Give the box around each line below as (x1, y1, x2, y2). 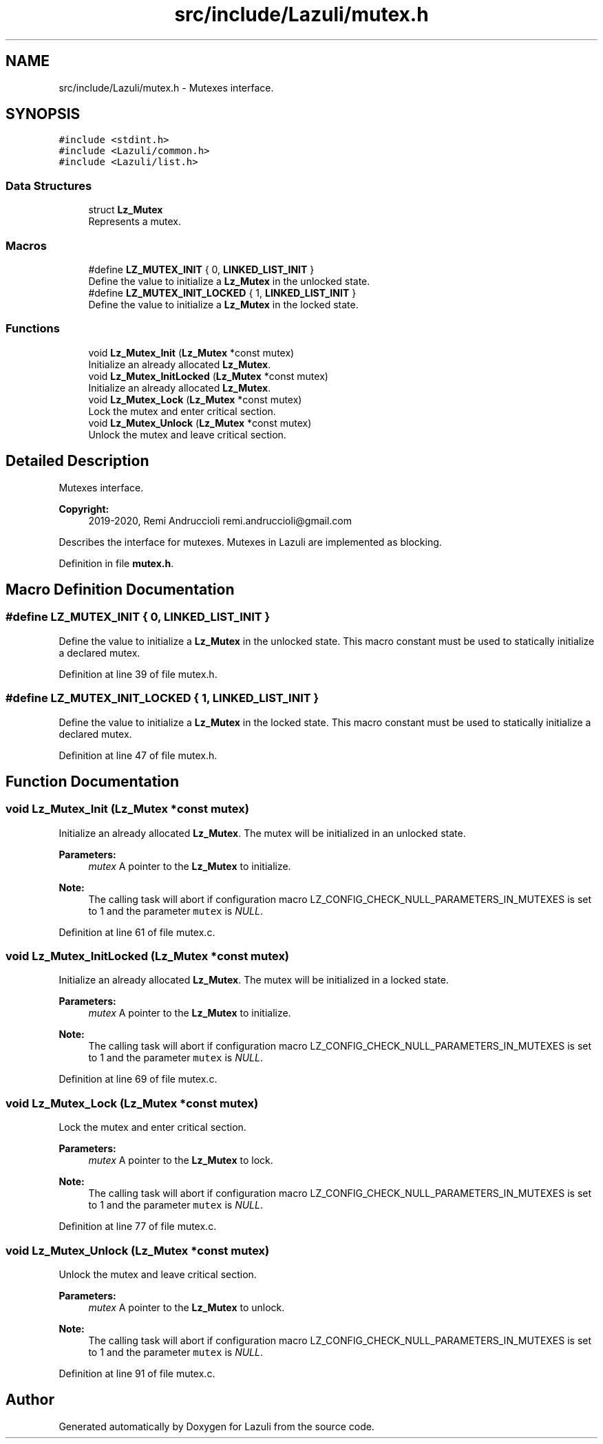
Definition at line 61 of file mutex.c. (59, 926, 215, 938)
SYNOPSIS (6, 105, 81, 123)
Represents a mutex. (88, 215, 182, 228)
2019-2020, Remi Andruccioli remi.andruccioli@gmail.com (88, 514, 352, 527)
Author (6, 1391, 54, 1409)
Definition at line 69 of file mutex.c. (59, 1073, 218, 1085)
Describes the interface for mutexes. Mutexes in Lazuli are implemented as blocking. (59, 535, 442, 548)
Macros (6, 238, 47, 253)
